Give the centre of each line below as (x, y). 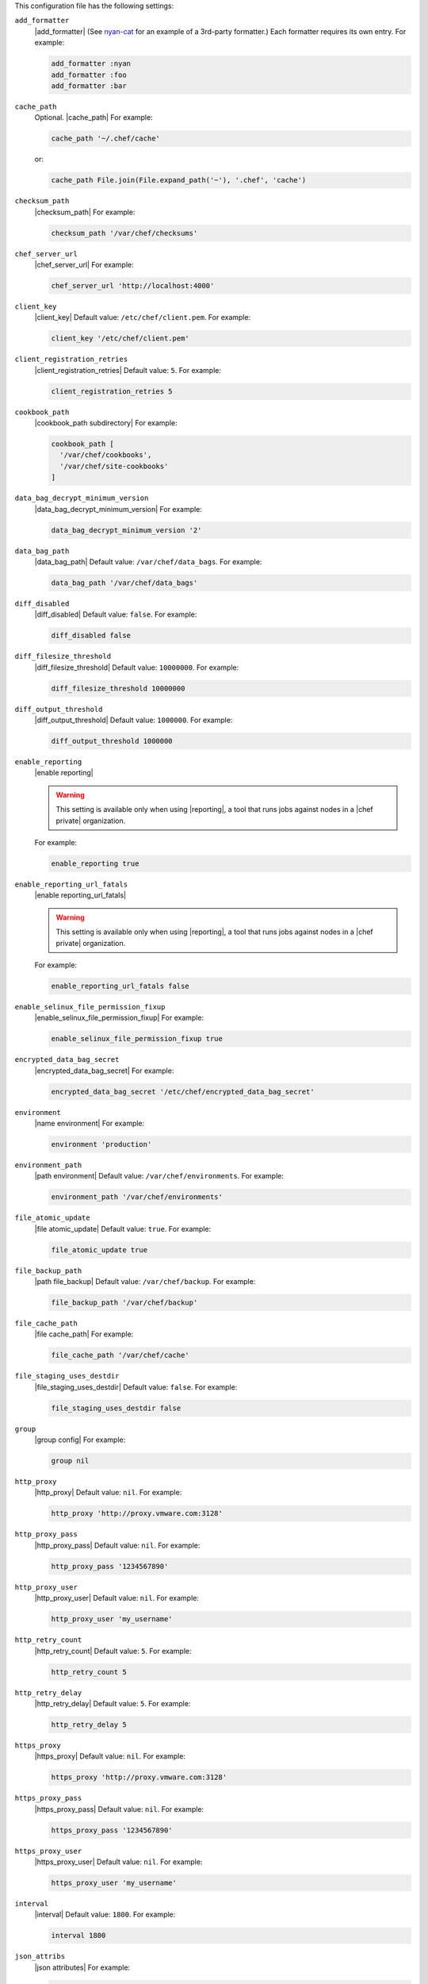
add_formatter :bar (89, 86)
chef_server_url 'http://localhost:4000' (133, 285)
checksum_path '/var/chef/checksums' (124, 233)
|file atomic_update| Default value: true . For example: (123, 1228)
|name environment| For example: (90, 1123)
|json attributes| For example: (82, 1967)
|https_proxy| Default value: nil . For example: (110, 1756)
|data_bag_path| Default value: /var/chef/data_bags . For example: (148, 561)
